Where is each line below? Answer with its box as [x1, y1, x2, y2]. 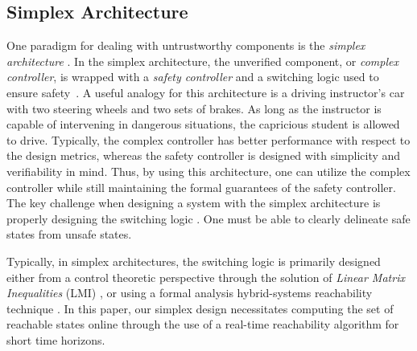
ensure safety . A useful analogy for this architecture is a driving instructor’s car [6, 84, 405, 100]
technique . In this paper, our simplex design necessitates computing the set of [6, 300, 394, 316]
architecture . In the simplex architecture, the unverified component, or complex [6, 52, 398, 69]
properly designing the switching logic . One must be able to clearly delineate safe [6, 210, 411, 227]
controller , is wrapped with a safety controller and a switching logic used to [6, 68, 379, 85]
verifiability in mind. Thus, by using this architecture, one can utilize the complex [6, 162, 411, 179]
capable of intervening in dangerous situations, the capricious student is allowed [6, 116, 400, 133]
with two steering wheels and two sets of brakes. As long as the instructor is [6, 100, 382, 116]
